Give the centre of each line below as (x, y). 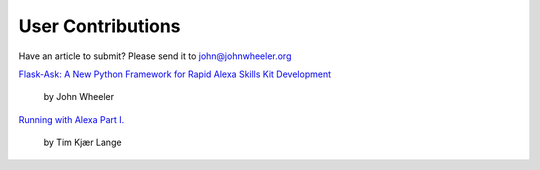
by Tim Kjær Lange (82, 142)
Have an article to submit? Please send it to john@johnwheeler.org (155, 56)
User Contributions (99, 26)
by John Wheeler (79, 97)
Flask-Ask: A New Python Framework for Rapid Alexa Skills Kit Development (175, 74)
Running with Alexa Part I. (71, 119)
